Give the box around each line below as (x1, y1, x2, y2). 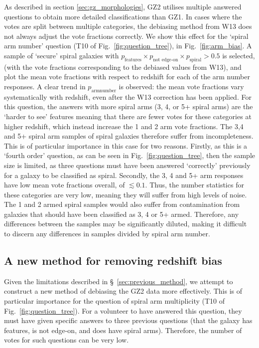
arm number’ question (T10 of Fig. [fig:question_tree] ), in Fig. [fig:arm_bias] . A (4, 40, 252, 51)
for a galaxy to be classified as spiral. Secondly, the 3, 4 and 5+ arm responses (4, 170, 244, 180)
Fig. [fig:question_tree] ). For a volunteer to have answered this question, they (4, 305, 242, 316)
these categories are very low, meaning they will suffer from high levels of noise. (4, 189, 247, 199)
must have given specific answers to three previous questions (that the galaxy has (4, 315, 253, 326)
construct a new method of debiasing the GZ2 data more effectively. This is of (4, 286, 243, 296)
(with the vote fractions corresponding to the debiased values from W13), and (4, 61, 242, 72)
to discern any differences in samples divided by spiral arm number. (4, 228, 210, 239)
